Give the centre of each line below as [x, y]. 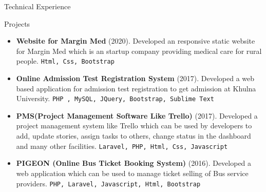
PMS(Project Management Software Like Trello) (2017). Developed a [137, 115]
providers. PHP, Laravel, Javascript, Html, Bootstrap [108, 183]
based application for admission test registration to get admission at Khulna [136, 88]
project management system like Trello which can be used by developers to [134, 126]
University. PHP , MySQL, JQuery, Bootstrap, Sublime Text [115, 98]
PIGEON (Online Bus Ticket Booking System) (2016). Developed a [134, 163]
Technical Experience [37, 6]
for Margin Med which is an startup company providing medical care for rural [139, 51]
